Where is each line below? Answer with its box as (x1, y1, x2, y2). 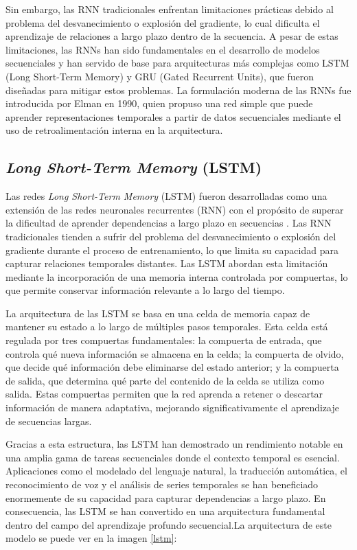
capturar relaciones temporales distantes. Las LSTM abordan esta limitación (5, 256, 328, 271)
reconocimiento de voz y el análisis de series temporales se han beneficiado (5, 477, 319, 492)
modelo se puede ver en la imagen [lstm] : (5, 531, 177, 545)
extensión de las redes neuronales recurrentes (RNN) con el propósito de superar (5, 202, 344, 216)
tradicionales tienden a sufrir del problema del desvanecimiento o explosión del (5, 229, 336, 243)
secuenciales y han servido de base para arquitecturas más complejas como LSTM (5, 56, 349, 70)
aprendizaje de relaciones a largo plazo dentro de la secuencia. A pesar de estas (5, 29, 338, 43)
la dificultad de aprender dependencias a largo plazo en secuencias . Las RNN (5, 216, 332, 230)
